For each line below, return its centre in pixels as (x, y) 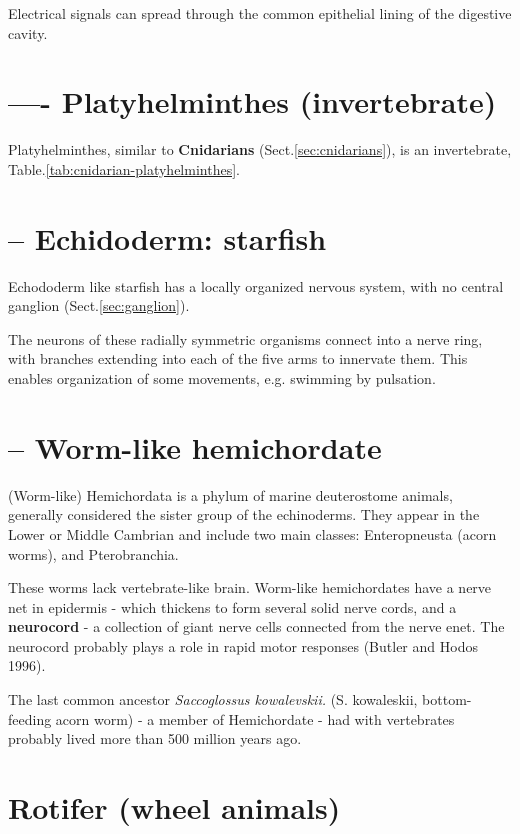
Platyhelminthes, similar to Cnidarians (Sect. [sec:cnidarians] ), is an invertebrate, (260, 149)
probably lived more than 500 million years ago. (155, 738)
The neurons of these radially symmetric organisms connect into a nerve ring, (245, 338)
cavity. (28, 32)
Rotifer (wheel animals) (174, 807)
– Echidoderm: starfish (167, 237)
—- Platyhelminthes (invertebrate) (252, 101)
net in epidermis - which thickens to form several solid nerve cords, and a (232, 606)
